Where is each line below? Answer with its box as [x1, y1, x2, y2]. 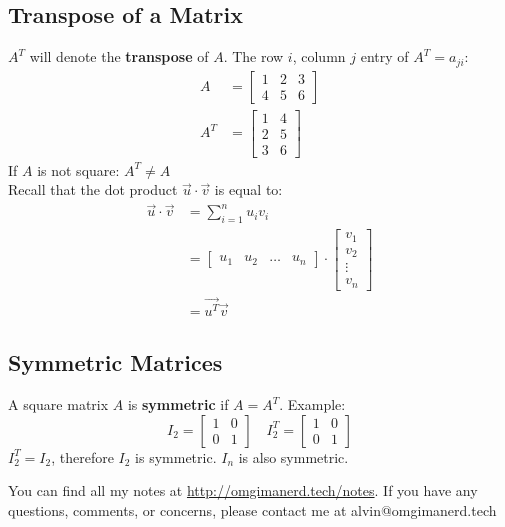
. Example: [279, 394, 346, 415]
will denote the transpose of [29, 46, 209, 67]
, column [292, 46, 346, 67]
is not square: [37, 159, 120, 180]
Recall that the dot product [8, 179, 178, 200]
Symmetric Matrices [8, 347, 223, 378]
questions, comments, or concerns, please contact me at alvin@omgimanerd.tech [8, 499, 497, 520]
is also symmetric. [238, 446, 349, 467]
